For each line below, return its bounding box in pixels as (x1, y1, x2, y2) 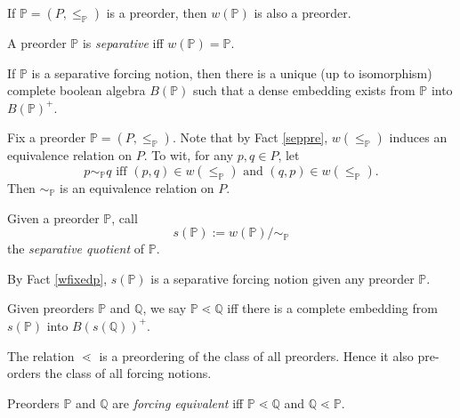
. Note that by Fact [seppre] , (172, 128, 328, 147)
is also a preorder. (254, 4, 351, 21)
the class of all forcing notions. (44, 364, 212, 382)
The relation (7, 346, 75, 365)
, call (111, 208, 138, 227)
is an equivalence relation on (60, 178, 214, 197)
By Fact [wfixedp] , (7, 269, 108, 287)
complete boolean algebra (7, 81, 146, 100)
